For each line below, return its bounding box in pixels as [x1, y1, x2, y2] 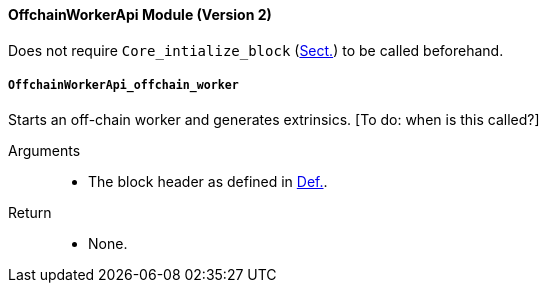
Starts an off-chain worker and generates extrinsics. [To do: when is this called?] [8, 111, 540, 129]
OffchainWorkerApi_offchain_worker [8, 78, 239, 92]
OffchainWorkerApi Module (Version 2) [8, 6, 272, 23]
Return [8, 204, 52, 222]
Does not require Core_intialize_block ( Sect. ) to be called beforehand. [8, 41, 504, 59]
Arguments [8, 142, 81, 160]
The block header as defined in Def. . [88, 173, 328, 191]
